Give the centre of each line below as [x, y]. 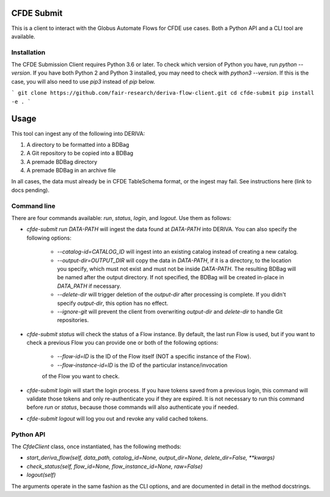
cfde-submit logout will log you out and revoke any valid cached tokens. [117, 418]
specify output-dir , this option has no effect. [113, 303]
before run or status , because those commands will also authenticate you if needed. [133, 407]
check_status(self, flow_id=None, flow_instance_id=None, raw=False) [115, 466]
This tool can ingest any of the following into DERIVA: [78, 133]
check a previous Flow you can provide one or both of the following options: [123, 343]
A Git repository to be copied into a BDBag [80, 153]
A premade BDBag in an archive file [71, 171]
